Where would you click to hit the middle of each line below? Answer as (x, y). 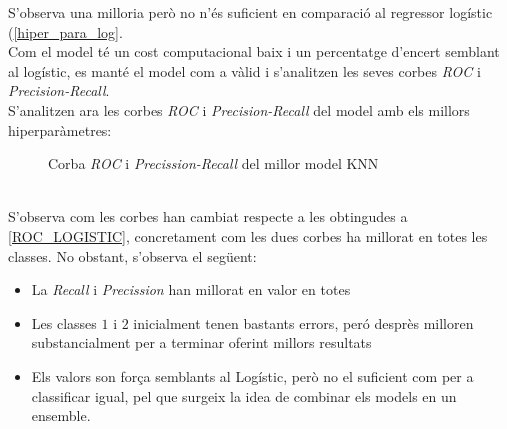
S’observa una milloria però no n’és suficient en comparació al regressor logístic (250, 12)
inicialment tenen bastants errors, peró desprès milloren (303, 322)
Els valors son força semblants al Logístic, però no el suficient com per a (252, 375)
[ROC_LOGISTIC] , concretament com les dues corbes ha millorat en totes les (248, 235)
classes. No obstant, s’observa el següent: (132, 255)
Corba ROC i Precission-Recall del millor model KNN (213, 163)
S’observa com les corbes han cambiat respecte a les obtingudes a (208, 216)
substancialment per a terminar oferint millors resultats (201, 342)
